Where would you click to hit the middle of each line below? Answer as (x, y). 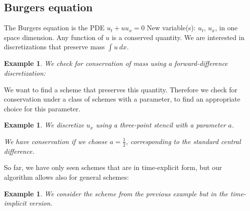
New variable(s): (171, 28)
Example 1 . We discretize (44, 125)
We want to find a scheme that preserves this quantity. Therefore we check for (121, 89)
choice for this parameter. (42, 108)
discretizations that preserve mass (54, 47)
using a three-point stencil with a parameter (161, 125)
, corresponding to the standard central (183, 141)
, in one (226, 28)
